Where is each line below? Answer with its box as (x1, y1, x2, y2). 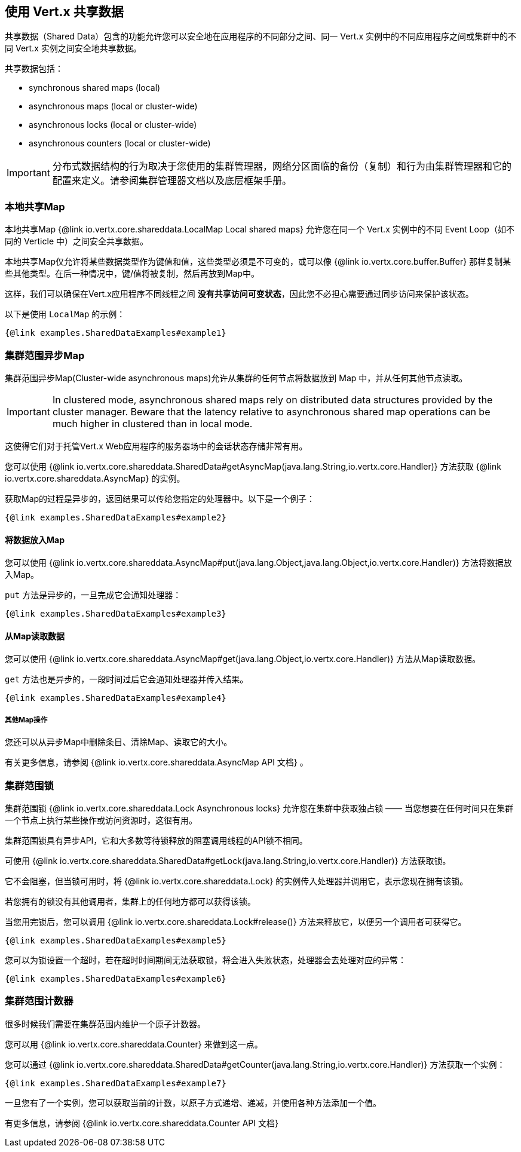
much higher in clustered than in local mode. (52, 417, 253, 430)
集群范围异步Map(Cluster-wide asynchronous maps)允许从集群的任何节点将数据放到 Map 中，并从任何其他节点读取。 (5, 372, 468, 383)
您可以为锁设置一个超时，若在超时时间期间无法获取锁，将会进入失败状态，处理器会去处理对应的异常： (5, 954, 406, 965)
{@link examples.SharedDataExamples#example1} (5, 328, 226, 338)
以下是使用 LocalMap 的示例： (5, 309, 125, 320)
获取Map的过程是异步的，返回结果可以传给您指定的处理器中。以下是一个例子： (5, 493, 315, 504)
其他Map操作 (5, 715, 48, 724)
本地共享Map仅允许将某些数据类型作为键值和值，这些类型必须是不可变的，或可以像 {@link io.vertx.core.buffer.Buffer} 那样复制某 (5, 256, 511, 267)
